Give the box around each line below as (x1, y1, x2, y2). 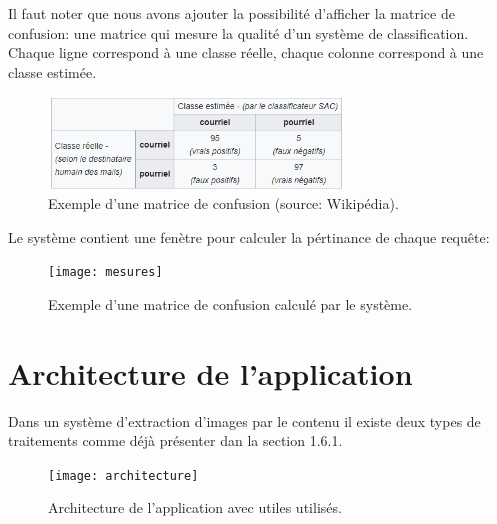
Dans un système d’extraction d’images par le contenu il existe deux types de (8, 410, 481, 431)
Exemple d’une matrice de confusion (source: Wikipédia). (48, 192, 399, 213)
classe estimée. (8, 61, 97, 82)
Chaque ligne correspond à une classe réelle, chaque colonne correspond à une (8, 42, 484, 63)
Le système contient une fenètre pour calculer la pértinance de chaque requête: (8, 226, 490, 247)
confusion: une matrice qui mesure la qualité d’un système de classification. (8, 22, 469, 43)
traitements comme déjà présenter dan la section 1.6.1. (8, 430, 343, 451)
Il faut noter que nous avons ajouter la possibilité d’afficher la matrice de (8, 3, 455, 23)
